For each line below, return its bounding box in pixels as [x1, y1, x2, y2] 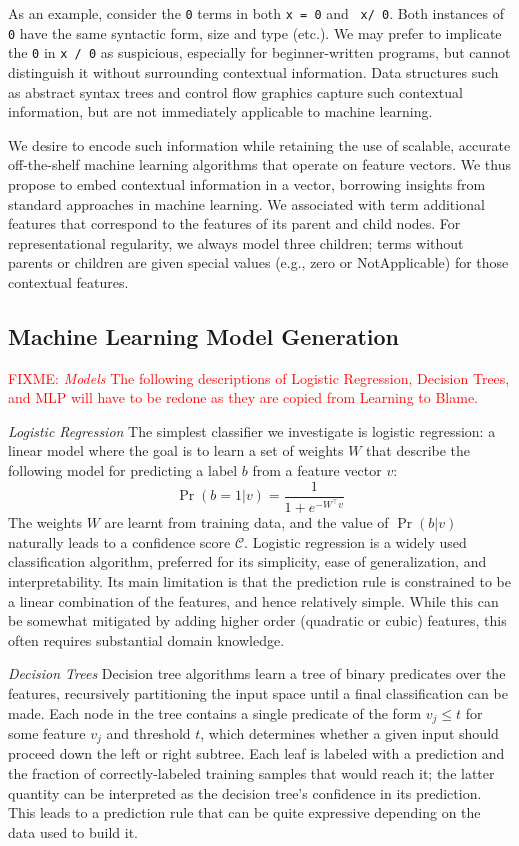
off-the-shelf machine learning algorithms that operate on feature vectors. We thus [8, 154, 511, 175]
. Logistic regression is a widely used [244, 531, 467, 552]
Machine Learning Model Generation [8, 320, 400, 351]
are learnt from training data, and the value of [104, 512, 389, 533]
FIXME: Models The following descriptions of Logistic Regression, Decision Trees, [8, 367, 510, 388]
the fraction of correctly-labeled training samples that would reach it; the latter [8, 763, 495, 784]
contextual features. [8, 271, 129, 292]
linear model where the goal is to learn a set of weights [8, 440, 344, 461]
